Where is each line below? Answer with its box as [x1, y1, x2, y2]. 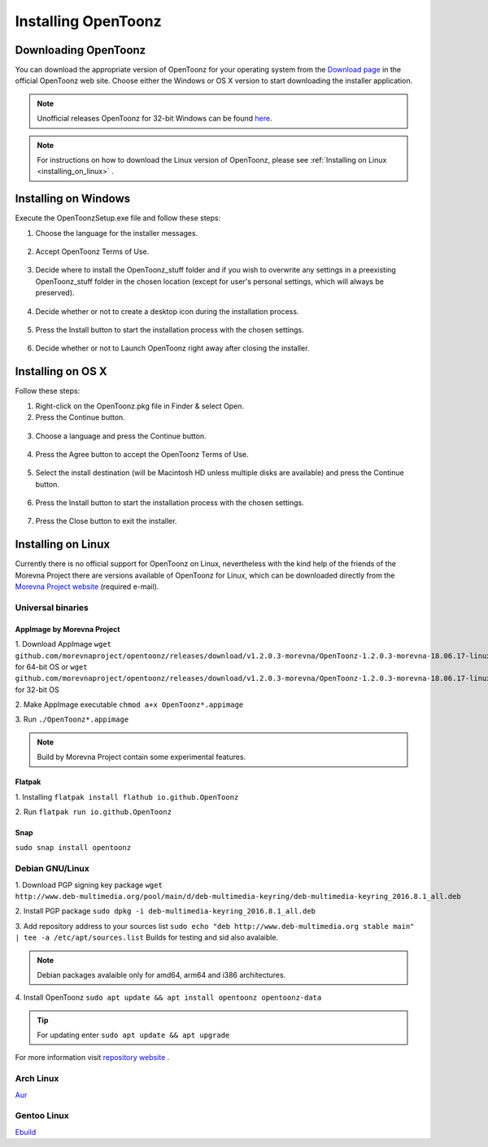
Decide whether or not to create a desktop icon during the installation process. [35, 306, 299, 316]
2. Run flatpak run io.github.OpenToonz [15, 807, 172, 817]
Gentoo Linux [15, 1110, 69, 1122]
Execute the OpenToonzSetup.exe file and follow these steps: [15, 213, 221, 223]
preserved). [35, 288, 75, 298]
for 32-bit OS [15, 684, 60, 695]
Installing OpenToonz [15, 12, 162, 30]
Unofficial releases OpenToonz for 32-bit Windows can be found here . [37, 114, 272, 124]
